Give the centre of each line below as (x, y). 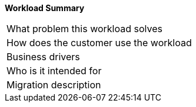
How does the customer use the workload (99, 43)
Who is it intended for (54, 71)
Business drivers (43, 57)
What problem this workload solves (84, 29)
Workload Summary (45, 8)
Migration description (54, 85)
